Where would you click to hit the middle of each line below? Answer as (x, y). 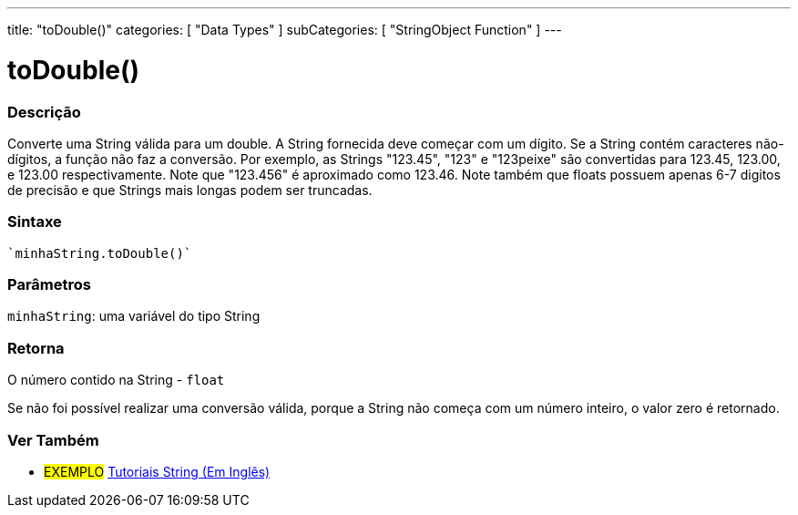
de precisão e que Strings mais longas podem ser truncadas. (190, 190)
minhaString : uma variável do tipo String (134, 316)
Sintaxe (35, 222)
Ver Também (53, 440)
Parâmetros (49, 284)
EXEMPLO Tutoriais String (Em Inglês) (157, 471)
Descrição (44, 112)
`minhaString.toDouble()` (100, 253)
